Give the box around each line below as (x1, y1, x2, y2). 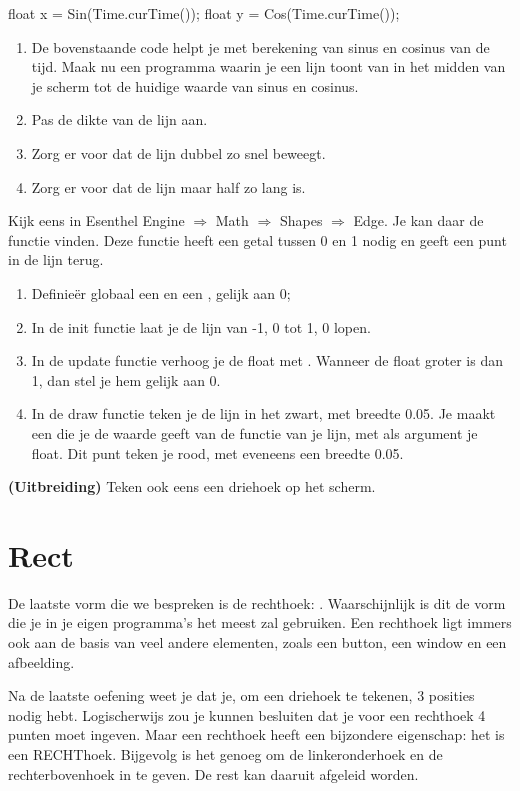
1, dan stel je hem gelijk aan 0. (31, 369, 221, 390)
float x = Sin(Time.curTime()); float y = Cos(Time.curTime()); (8, 3, 400, 23)
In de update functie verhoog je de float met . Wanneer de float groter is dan (31, 350, 503, 371)
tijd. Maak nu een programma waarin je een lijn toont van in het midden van (31, 56, 506, 77)
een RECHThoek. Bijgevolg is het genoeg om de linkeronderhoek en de (8, 743, 443, 764)
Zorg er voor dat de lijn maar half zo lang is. (31, 176, 306, 197)
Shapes (279, 210, 323, 231)
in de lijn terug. (8, 249, 104, 270)
